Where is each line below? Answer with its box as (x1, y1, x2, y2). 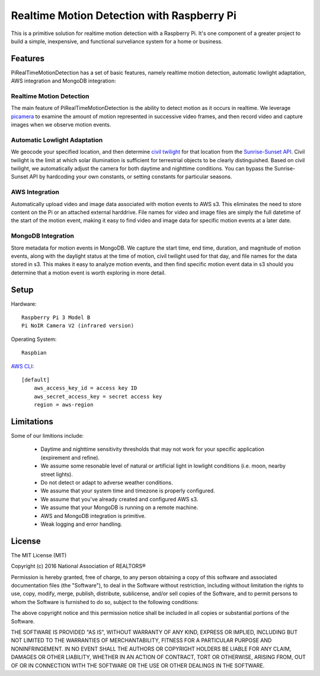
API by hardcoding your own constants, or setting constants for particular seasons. (29, 173, 232, 181)
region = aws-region (33, 402, 94, 408)
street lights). (40, 470, 73, 478)
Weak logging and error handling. (40, 520, 123, 527)
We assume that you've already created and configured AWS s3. (40, 495, 199, 503)
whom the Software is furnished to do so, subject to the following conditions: (11, 598, 199, 605)
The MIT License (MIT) (11, 551, 67, 558)
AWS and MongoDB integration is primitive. (40, 512, 146, 519)
